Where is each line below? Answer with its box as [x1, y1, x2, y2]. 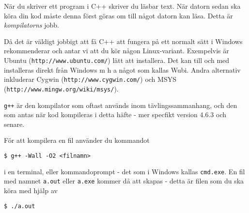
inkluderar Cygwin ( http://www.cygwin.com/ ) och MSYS [4, 74, 176, 84]
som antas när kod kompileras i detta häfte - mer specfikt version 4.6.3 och [4, 109, 227, 120]
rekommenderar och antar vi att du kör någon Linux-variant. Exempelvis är [4, 46, 229, 56]
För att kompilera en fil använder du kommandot [4, 135, 150, 145]
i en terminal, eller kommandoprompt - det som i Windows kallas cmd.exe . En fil [4, 166, 245, 176]
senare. [4, 119, 25, 129]
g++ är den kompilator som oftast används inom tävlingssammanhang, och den [4, 100, 237, 110]
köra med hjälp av [4, 185, 58, 195]
